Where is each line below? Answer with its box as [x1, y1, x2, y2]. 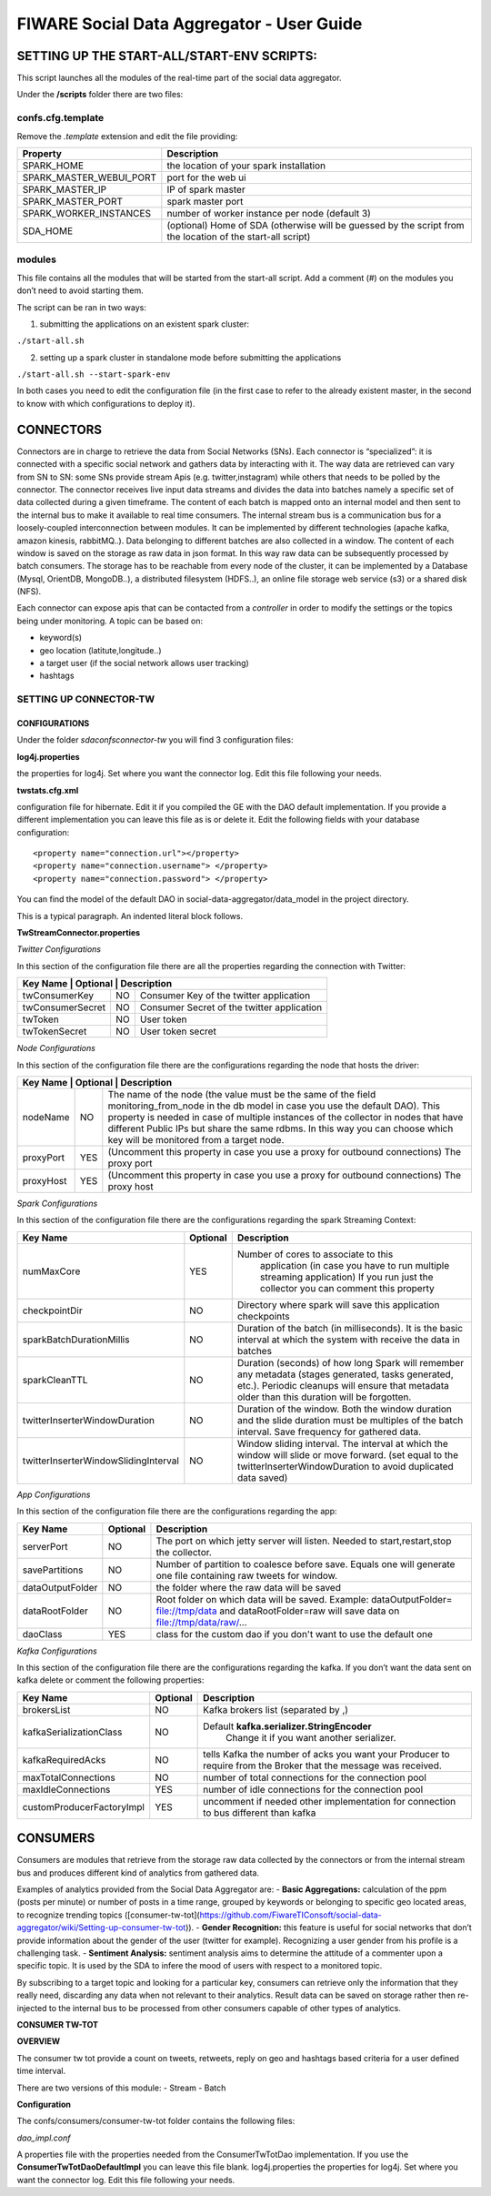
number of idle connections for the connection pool [203, 1783, 424, 1796]
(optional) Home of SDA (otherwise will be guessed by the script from [166, 218, 465, 231]
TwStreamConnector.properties [16, 927, 141, 938]
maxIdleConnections [22, 1783, 111, 1796]
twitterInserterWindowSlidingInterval [22, 1454, 179, 1467]
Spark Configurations [16, 1198, 98, 1209]
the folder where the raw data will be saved [155, 1581, 341, 1594]
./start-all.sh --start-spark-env [16, 369, 171, 379]
